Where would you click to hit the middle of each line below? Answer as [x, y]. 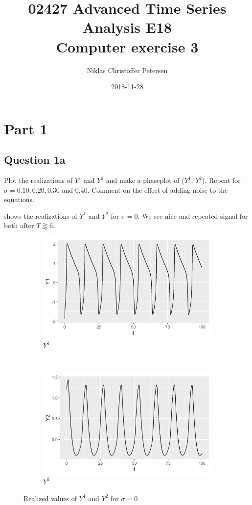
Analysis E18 [127, 27]
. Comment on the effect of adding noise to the [158, 189]
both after [19, 225]
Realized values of [50, 498]
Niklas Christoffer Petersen [127, 70]
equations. [19, 199]
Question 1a [35, 160]
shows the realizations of [41, 215]
